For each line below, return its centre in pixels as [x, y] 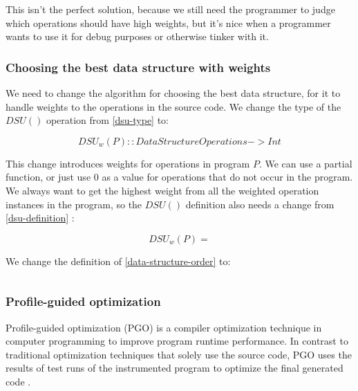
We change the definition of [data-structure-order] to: [118, 261]
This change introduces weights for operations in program [128, 163]
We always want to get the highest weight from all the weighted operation [162, 190]
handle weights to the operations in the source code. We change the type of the [173, 106]
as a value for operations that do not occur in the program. [227, 177]
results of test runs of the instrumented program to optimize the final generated [175, 368]
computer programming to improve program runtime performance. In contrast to [177, 341]
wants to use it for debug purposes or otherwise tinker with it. [137, 36]
